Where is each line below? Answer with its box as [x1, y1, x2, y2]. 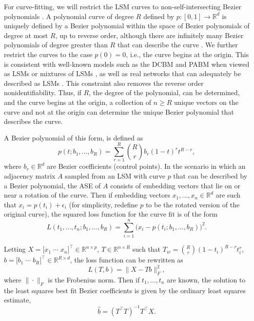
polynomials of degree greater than [4, 40, 108, 50]
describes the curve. [4, 116, 63, 126]
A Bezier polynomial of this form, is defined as [4, 132, 143, 142]
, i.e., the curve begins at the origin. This [126, 49, 249, 59]
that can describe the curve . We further [117, 40, 238, 50]
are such [215, 190, 241, 200]
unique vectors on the [174, 97, 238, 107]
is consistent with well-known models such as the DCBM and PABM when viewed [4, 59, 250, 69]
